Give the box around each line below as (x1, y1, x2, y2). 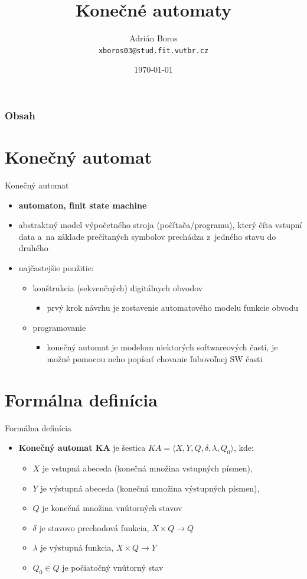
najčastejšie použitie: (18, 261, 94, 274)
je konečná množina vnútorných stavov (42, 502, 182, 514)
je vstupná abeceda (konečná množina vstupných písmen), (42, 462, 253, 474)
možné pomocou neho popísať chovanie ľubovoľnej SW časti (47, 352, 263, 365)
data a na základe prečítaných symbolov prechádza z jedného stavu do (18, 230, 276, 242)
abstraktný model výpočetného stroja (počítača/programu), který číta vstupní (18, 219, 302, 231)
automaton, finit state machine (18, 199, 147, 211)
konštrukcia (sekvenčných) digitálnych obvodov (32, 281, 203, 294)
